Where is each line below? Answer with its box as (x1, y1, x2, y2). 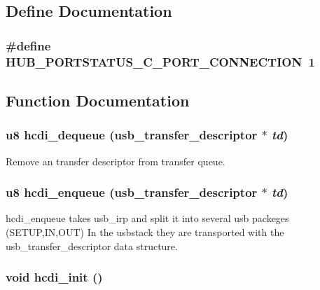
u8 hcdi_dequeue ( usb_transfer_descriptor (6, 126, 258, 144)
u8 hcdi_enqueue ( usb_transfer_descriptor (6, 184, 258, 201)
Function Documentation (6, 89, 190, 111)
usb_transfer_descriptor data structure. (6, 238, 178, 253)
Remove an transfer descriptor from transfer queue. (6, 153, 225, 168)
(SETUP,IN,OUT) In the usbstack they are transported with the (6, 224, 284, 239)
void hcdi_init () (6, 268, 103, 286)
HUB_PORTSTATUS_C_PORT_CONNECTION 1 (6, 53, 315, 70)
